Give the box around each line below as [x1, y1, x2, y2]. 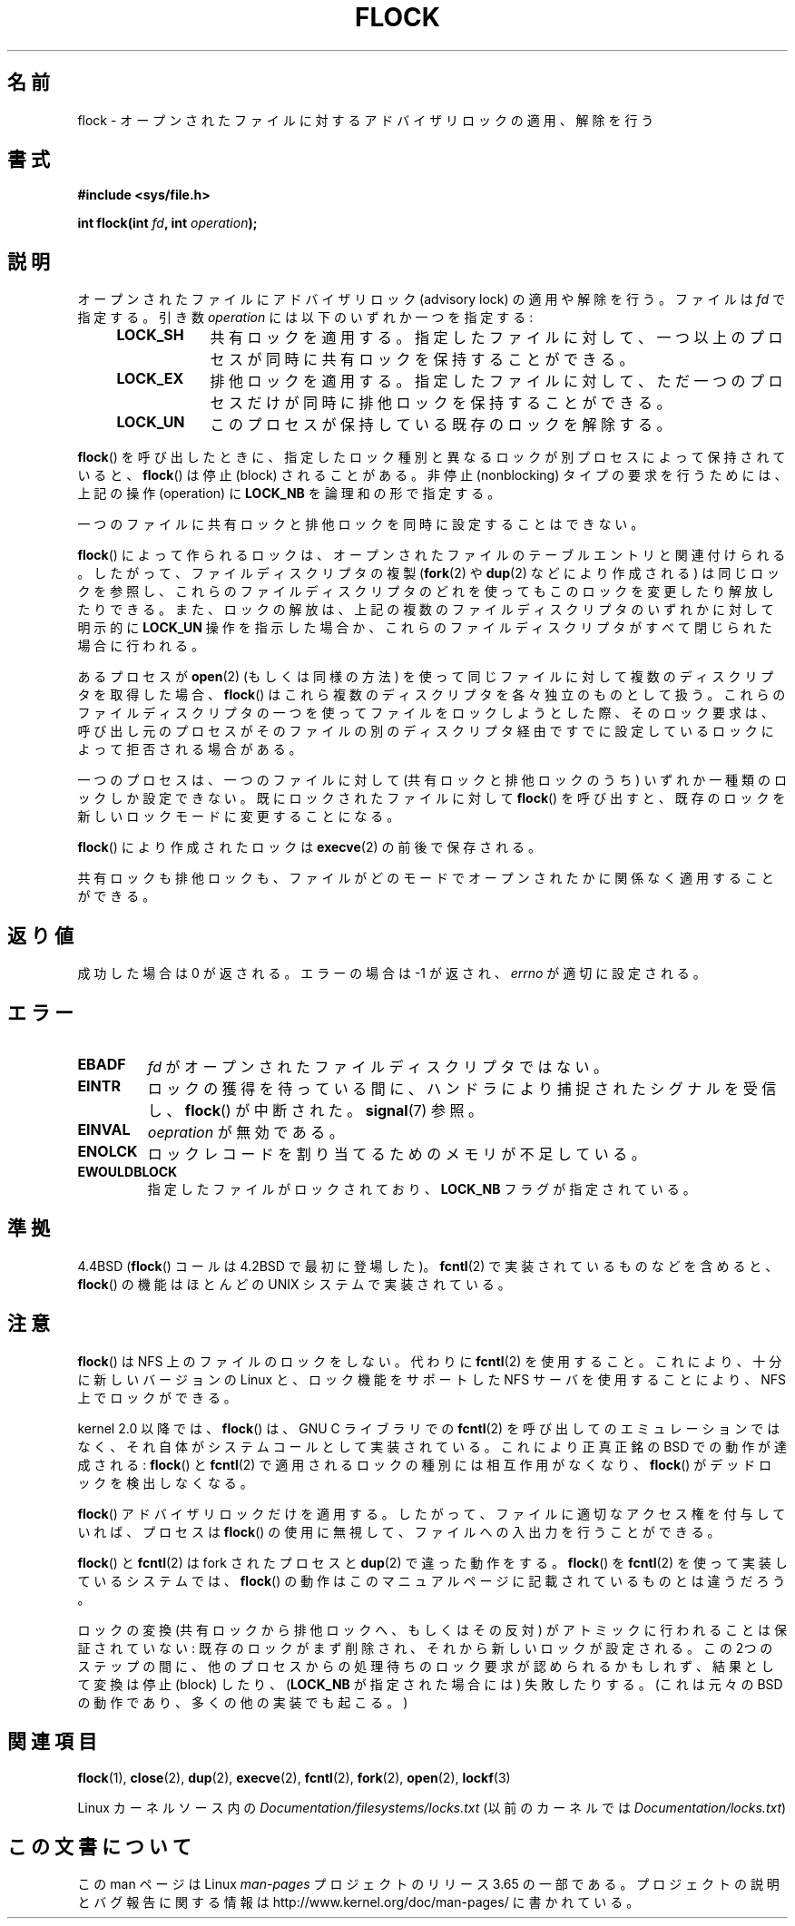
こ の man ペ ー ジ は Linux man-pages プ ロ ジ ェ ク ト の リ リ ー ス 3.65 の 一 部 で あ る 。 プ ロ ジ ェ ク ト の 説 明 [77, 1876, 780, 1892]
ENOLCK [77, 1141, 138, 1160]
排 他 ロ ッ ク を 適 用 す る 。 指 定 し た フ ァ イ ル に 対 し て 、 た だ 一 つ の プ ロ [210, 372, 783, 391]
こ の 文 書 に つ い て [7, 1834, 191, 1858]
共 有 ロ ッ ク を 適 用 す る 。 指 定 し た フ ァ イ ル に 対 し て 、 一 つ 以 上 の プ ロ [210, 328, 783, 347]
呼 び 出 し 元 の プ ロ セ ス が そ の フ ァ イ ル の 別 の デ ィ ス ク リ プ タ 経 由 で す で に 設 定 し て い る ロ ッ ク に [77, 723, 774, 739]
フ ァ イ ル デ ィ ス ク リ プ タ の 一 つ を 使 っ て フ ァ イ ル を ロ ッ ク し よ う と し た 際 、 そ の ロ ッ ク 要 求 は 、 [77, 705, 774, 721]
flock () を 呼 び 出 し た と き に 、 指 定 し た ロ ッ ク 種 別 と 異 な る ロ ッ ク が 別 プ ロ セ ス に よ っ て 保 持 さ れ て [77, 449, 786, 465]
